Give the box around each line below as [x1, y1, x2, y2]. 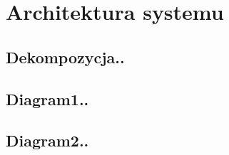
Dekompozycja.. [6, 46, 125, 68]
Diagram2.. [6, 129, 89, 151]
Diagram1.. [6, 87, 89, 109]
